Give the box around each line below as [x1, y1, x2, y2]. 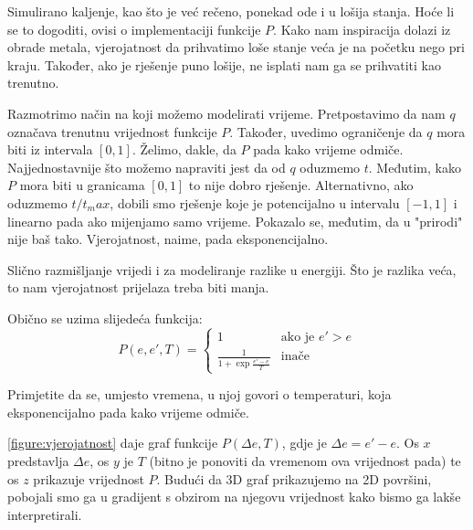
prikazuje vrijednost [33, 469, 144, 488]
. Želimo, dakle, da [131, 140, 236, 159]
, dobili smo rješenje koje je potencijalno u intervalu [110, 193, 400, 212]
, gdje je [281, 433, 327, 452]
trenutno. [7, 73, 59, 92]
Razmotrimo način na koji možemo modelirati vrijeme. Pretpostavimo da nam [7, 103, 446, 122]
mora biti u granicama [19, 175, 145, 195]
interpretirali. [7, 504, 82, 524]
